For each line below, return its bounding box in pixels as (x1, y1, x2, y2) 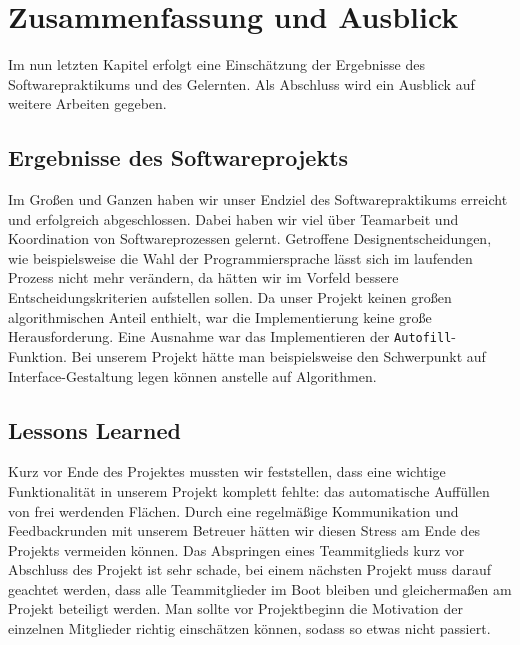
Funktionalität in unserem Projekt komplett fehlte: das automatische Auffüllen (8, 480, 490, 501)
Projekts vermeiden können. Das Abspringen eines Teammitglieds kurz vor (8, 539, 465, 560)
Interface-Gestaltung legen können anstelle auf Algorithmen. (8, 365, 377, 386)
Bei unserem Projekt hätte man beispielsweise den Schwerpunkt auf (71, 345, 486, 366)
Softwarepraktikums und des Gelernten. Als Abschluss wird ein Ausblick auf (8, 73, 475, 94)
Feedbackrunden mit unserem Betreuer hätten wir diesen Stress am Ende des (8, 520, 481, 541)
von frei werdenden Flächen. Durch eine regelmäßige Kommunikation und (8, 500, 459, 521)
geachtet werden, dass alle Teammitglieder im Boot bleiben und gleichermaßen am (8, 578, 512, 599)
